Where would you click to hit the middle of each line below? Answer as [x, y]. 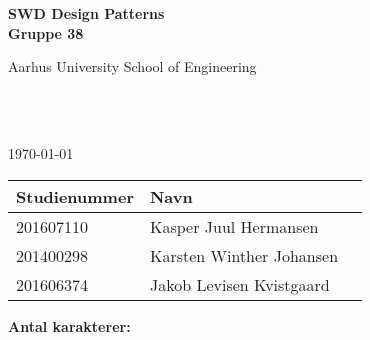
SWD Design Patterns [86, 13]
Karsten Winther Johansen [244, 255]
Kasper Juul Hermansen [234, 226]
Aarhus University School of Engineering [132, 66]
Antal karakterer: [69, 325]
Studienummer [75, 196]
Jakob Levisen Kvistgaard [239, 284]
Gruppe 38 [46, 32]
